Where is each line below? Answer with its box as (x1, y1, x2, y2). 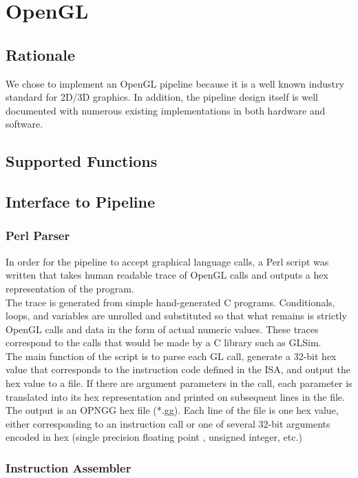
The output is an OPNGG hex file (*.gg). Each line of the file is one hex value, (6, 403, 339, 417)
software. (6, 117, 43, 131)
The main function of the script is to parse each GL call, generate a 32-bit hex (6, 348, 337, 363)
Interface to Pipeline (6, 191, 156, 212)
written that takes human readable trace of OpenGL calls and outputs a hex (6, 268, 328, 282)
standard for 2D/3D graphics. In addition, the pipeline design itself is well (6, 90, 318, 104)
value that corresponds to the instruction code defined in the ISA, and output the (6, 362, 350, 377)
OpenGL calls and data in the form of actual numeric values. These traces (6, 321, 319, 336)
